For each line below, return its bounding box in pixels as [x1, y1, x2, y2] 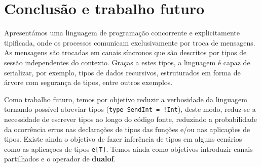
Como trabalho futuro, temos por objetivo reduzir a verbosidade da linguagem [4, 94, 247, 104]
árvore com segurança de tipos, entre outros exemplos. [4, 77, 173, 88]
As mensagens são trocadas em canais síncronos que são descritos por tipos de [4, 47, 247, 58]
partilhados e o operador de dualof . [4, 153, 116, 164]
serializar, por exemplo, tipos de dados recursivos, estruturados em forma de [4, 67, 241, 77]
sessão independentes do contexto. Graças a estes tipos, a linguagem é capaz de [4, 57, 250, 67]
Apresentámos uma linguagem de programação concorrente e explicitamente [4, 27, 240, 38]
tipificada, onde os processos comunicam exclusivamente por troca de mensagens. [4, 37, 255, 48]
